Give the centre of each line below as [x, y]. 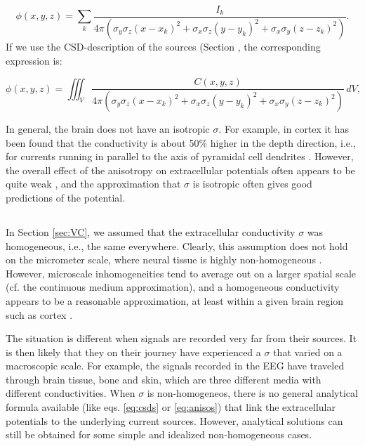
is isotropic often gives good [252, 184]
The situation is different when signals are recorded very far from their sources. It [181, 338]
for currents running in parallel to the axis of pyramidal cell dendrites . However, [180, 156]
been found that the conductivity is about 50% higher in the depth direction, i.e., [181, 142]
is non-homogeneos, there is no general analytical [252, 393]
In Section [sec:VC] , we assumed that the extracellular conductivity [151, 231]
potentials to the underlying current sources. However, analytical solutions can [174, 420]
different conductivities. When [71, 393]
